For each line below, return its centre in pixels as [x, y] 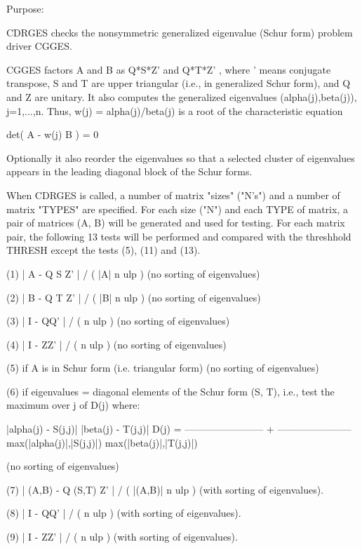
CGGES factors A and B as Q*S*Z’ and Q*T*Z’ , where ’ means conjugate [169, 69]
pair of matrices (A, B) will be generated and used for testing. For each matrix [176, 223]
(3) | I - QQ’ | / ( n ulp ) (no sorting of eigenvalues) [118, 321]
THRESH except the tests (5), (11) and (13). [103, 250]
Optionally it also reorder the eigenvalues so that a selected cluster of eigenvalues [181, 157]
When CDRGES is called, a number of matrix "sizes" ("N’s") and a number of [173, 195]
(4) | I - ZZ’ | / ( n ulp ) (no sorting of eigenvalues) [116, 344]
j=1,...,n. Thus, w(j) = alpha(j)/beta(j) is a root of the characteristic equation [175, 110]
